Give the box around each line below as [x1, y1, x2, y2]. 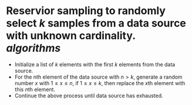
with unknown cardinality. [6, 29, 136, 42]
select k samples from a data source [6, 16, 187, 30]
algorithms [6, 42, 61, 55]
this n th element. [14, 86, 56, 93]
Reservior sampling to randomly [6, 4, 166, 18]
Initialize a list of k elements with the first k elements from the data [14, 60, 176, 68]
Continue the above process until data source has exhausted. [14, 92, 163, 99]
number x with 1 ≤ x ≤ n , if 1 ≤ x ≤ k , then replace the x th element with [14, 79, 186, 86]
